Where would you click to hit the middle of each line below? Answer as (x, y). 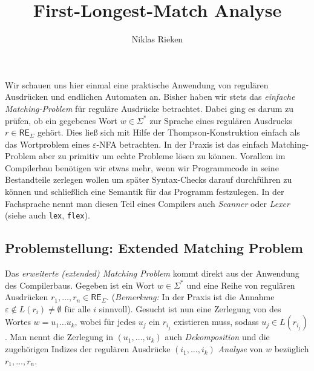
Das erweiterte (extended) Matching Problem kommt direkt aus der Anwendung (152, 273)
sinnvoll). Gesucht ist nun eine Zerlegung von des (190, 308)
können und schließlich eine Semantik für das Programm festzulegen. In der (145, 192)
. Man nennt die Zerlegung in (59, 337)
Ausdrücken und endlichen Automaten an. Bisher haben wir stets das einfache (150, 97)
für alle (77, 308)
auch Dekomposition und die (217, 337)
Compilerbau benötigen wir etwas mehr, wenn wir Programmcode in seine (142, 167)
